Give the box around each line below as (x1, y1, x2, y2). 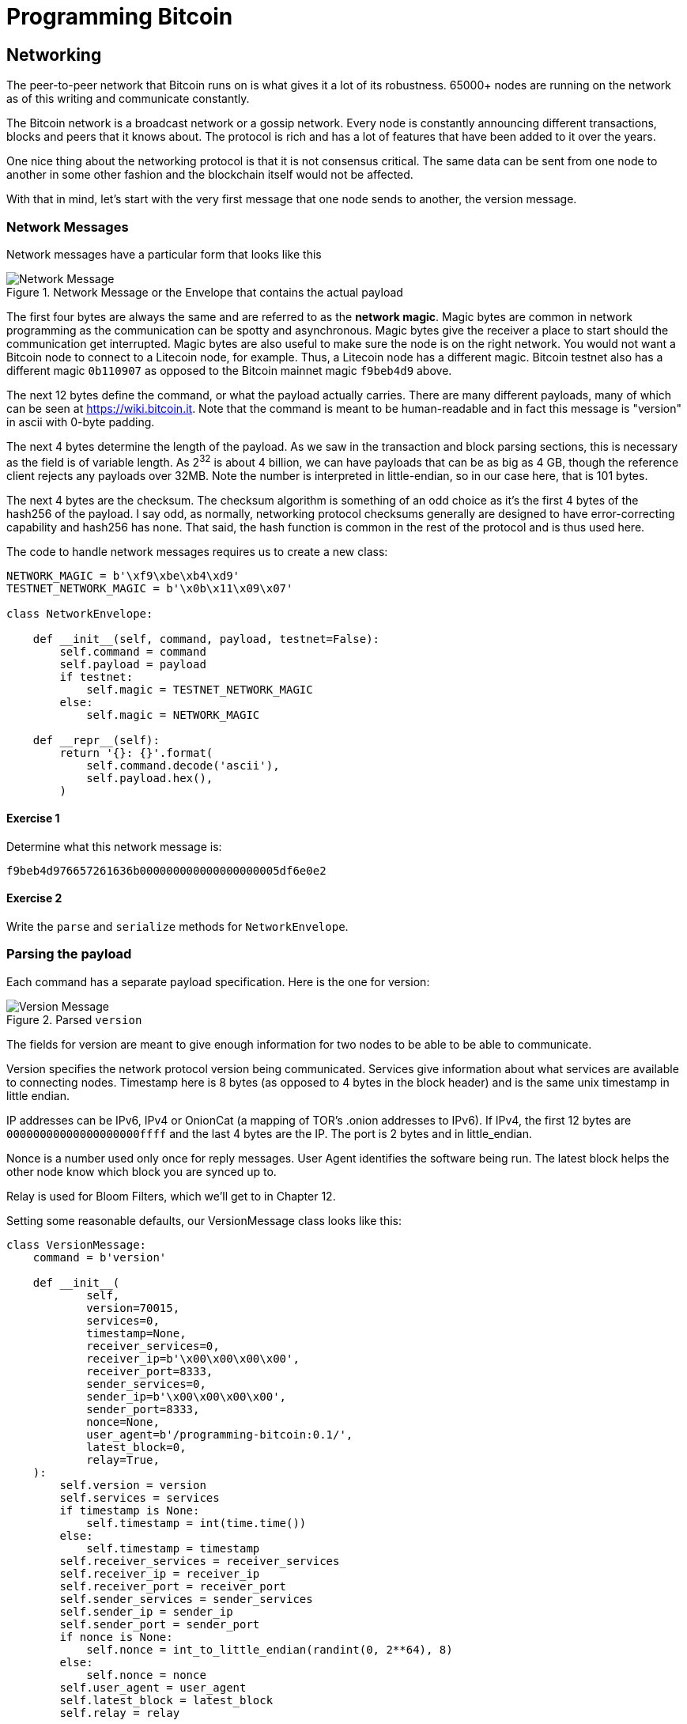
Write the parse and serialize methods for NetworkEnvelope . (6, 920, 349, 934)
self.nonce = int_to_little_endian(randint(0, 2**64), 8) (86, 1643, 453, 1656)
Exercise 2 (6, 891, 62, 905)
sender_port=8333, (86, 1402, 200, 1416)
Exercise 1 (6, 811, 60, 826)
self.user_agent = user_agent (59, 1681, 247, 1694)
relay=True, (86, 1453, 160, 1466)
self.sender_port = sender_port (59, 1617, 260, 1631)
